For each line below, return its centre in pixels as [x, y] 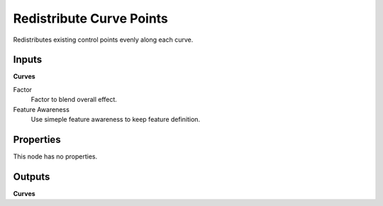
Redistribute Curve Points [90, 18]
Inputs [28, 60]
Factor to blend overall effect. [74, 100]
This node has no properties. [55, 156]
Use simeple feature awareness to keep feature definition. [116, 120]
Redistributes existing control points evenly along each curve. [103, 40]
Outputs [32, 177]
